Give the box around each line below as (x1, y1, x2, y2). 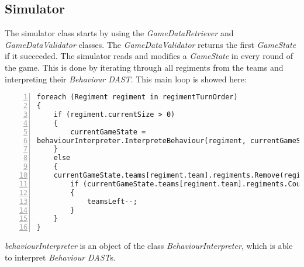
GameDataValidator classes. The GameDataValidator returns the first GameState (5, 38, 296, 50)
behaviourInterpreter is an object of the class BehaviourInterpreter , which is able (5, 240, 293, 252)
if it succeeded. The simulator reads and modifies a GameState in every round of (5, 50, 293, 62)
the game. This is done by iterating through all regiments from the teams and (5, 61, 284, 73)
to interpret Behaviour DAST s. (5, 251, 116, 263)
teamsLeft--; (87, 197, 137, 206)
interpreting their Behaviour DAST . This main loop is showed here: (5, 72, 247, 85)
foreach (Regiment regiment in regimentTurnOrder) (37, 93, 238, 102)
